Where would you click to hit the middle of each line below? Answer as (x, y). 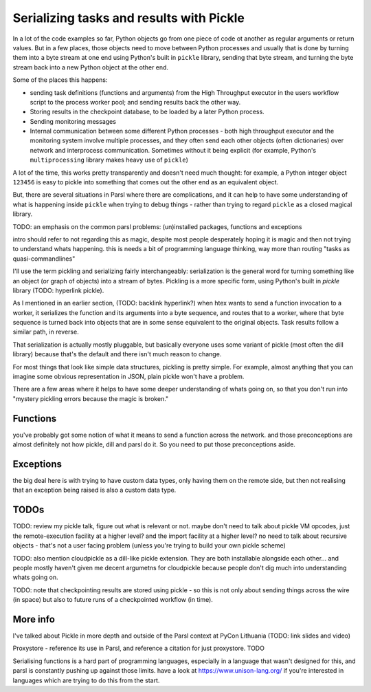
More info (34, 619)
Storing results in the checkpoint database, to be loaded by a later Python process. (147, 112)
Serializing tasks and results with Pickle (129, 18)
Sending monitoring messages (73, 121)
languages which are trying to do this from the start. (86, 680)
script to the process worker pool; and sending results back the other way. (135, 102)
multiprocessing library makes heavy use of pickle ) (109, 160)
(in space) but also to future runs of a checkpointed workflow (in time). (113, 600)
